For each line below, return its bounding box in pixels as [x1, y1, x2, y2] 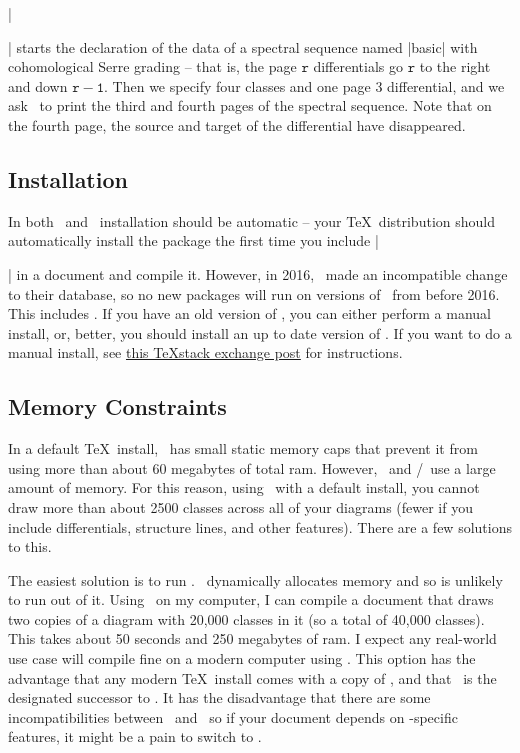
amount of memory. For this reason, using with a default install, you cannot [8, 477, 480, 498]
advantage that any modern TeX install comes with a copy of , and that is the [8, 667, 497, 688]
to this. [8, 536, 52, 557]
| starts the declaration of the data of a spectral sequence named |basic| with [8, 36, 478, 57]
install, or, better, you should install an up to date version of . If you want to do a [8, 322, 512, 343]
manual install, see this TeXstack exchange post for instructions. [8, 342, 403, 363]
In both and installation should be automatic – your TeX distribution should [8, 210, 495, 231]
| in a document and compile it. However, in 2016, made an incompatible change [8, 263, 508, 284]
